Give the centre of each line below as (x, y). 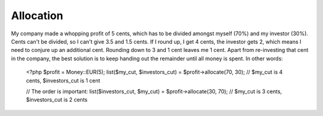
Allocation (37, 16)
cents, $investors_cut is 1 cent (63, 80)
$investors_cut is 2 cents (57, 100)
